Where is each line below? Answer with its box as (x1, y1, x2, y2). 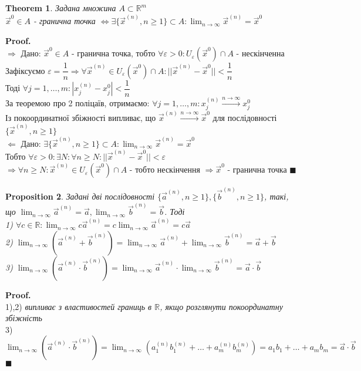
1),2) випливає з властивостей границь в (5, 300, 152, 312)
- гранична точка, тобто (71, 47, 156, 59)
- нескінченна (236, 47, 285, 59)
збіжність (5, 312, 42, 324)
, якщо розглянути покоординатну (160, 300, 283, 312)
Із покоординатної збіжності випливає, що (5, 111, 156, 123)
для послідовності (212, 111, 277, 123)
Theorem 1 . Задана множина (5, 2, 116, 14)
